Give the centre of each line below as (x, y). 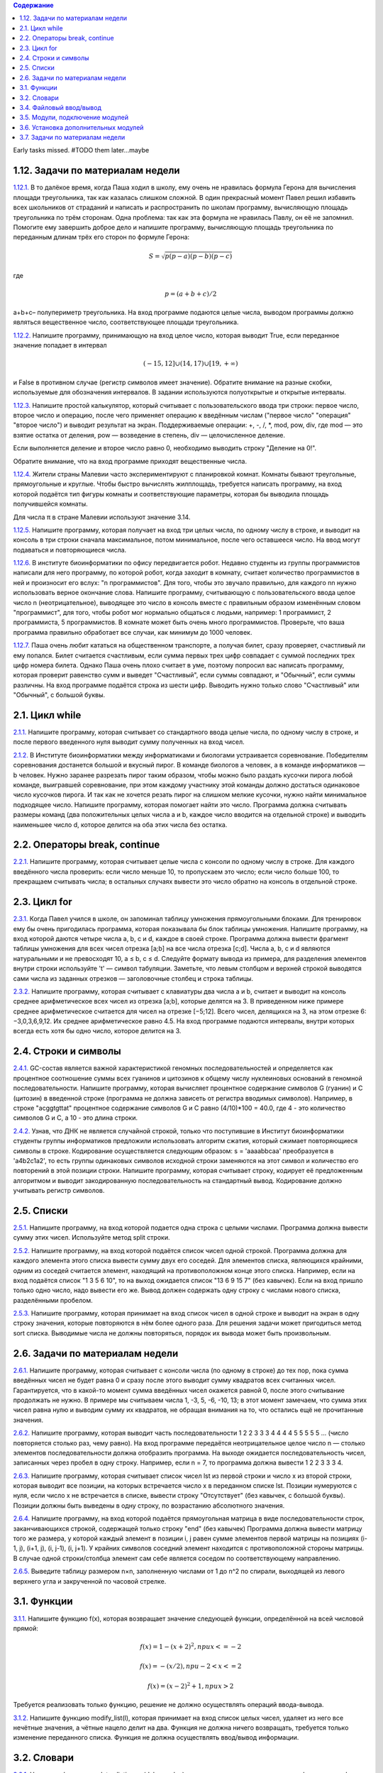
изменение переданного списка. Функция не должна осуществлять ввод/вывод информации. (156, 1738)
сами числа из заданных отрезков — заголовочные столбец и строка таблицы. (133, 978)
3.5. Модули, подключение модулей (74, 118)
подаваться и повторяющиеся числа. (70, 550)
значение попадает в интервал (60, 345)
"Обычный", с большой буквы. (59, 695)
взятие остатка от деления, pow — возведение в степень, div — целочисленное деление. (149, 435)
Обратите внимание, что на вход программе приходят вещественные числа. (130, 461)
